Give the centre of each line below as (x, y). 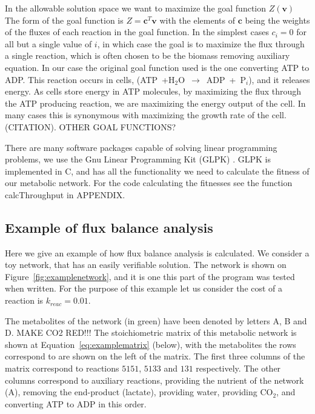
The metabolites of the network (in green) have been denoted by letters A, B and (156, 320)
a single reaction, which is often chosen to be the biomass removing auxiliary (148, 55)
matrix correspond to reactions (62, 368)
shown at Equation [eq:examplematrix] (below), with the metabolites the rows (151, 344)
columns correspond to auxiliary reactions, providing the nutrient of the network (154, 380)
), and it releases (279, 79)
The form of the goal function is (64, 20)
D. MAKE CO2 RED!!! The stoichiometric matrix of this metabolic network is (151, 332)
